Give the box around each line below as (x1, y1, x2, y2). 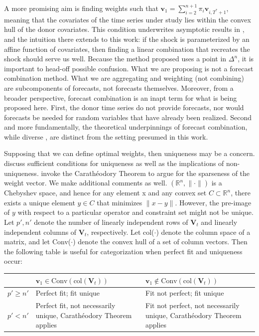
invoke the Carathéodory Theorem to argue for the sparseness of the (41, 168, 250, 178)
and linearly (201, 217, 238, 227)
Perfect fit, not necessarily (35, 300, 116, 311)
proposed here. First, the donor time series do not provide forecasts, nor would (4, 102, 244, 113)
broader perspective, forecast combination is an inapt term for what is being (4, 92, 237, 103)
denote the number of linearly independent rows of (34, 217, 188, 227)
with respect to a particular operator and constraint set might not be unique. (17, 207, 254, 217)
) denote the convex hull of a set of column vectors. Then (73, 236, 248, 247)
